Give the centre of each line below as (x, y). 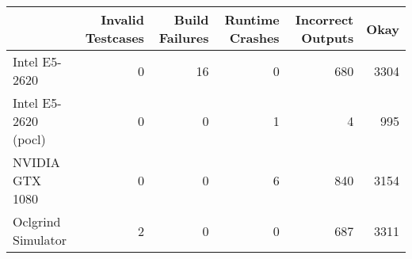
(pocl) (29, 139)
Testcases (114, 38)
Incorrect (324, 19)
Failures (184, 38)
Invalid (122, 19)
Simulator (40, 240)
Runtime (252, 19)
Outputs (328, 38)
